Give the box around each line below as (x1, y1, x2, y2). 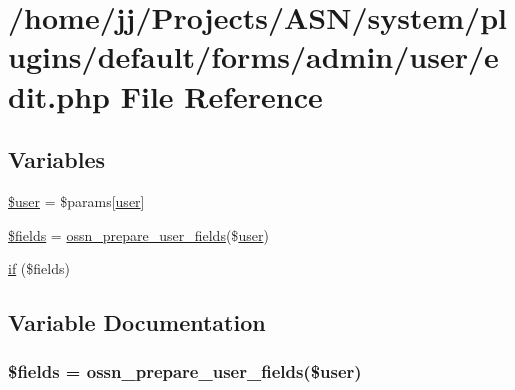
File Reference (120, 75, 323, 116)
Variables (8, 144, 106, 175)
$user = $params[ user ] (8, 190, 145, 211)
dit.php (8, 75, 110, 116)
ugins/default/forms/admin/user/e (8, 36, 499, 77)
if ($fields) (8, 258, 70, 279)
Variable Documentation (8, 307, 266, 338)
